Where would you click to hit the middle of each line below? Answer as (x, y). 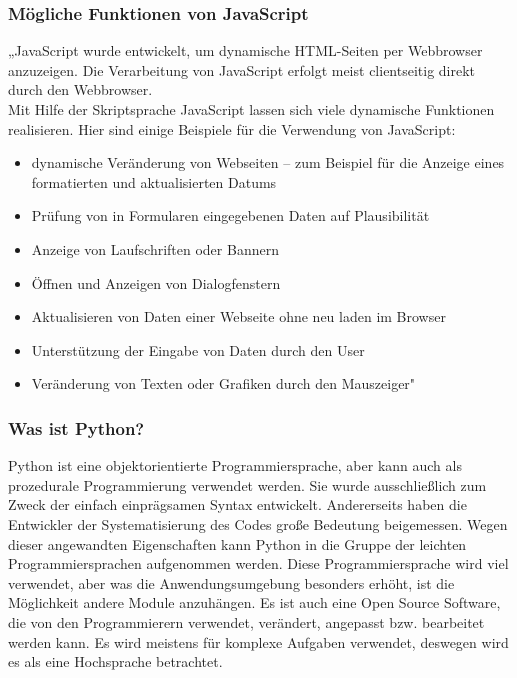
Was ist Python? (76, 427)
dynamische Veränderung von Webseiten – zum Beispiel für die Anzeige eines (268, 162)
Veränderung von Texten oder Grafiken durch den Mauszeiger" (223, 383)
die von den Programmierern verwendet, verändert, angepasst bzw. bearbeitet (246, 621)
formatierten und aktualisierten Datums (154, 181)
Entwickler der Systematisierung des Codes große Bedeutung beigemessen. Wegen (258, 523)
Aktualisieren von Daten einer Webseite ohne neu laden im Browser (238, 316)
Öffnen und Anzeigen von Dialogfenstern (156, 282)
